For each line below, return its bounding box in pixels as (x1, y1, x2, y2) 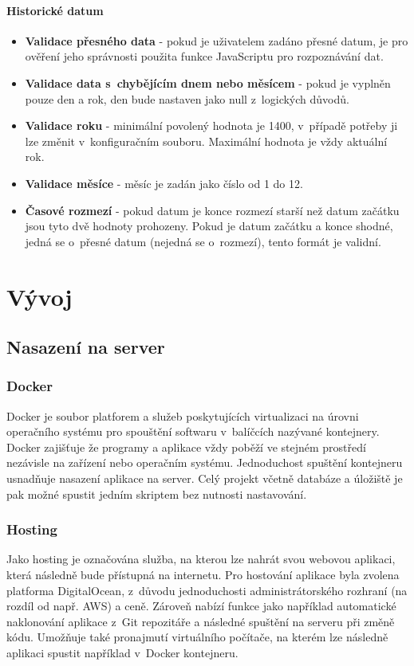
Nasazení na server (6, 335, 165, 359)
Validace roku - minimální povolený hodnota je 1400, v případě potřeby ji (25, 117, 398, 134)
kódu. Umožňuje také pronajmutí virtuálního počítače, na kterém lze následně (6, 629, 388, 645)
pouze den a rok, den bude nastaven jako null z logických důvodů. (25, 90, 349, 107)
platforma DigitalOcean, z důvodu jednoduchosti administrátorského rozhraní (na (6, 582, 408, 598)
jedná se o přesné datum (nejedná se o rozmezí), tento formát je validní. (25, 233, 381, 249)
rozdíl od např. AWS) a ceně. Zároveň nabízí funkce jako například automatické (6, 597, 396, 614)
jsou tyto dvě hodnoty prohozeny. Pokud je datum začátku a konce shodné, (25, 217, 393, 234)
